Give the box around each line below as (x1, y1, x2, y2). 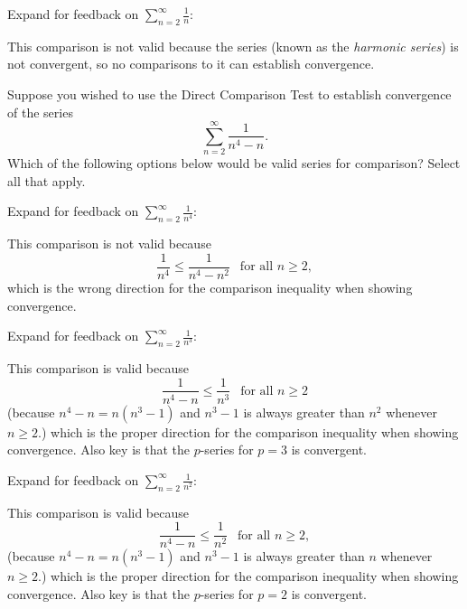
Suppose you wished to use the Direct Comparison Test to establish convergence (7, 84, 452, 103)
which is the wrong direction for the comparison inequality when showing (7, 277, 413, 296)
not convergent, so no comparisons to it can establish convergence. (7, 54, 375, 73)
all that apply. (7, 171, 86, 190)
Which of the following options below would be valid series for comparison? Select (7, 154, 461, 173)
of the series (7, 102, 73, 121)
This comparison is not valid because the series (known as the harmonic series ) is (7, 36, 459, 55)
